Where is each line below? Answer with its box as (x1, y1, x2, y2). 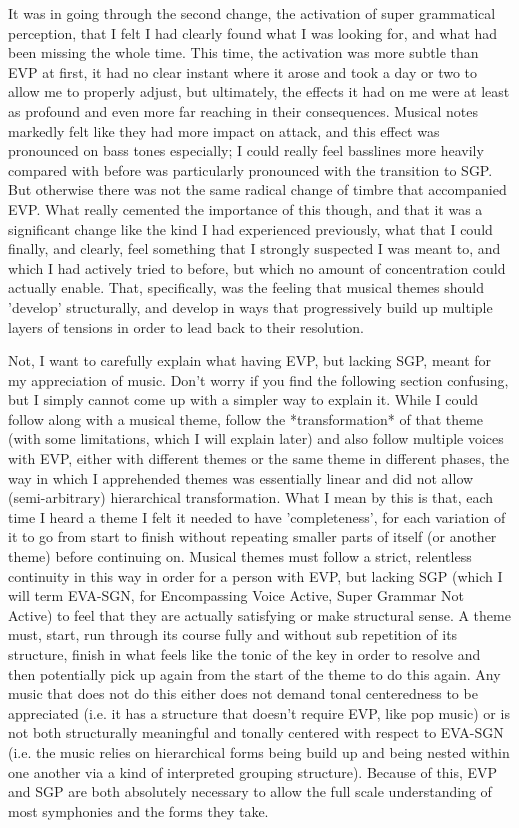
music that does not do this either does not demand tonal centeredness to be (8, 683, 478, 704)
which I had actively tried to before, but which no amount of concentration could (8, 257, 506, 278)
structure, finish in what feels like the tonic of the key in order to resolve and (8, 644, 481, 664)
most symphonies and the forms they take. (8, 800, 269, 821)
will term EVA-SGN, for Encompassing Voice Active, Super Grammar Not (8, 585, 464, 606)
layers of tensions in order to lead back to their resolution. (8, 316, 364, 337)
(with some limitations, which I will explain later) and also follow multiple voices (8, 428, 504, 449)
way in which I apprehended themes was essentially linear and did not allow (8, 467, 474, 488)
